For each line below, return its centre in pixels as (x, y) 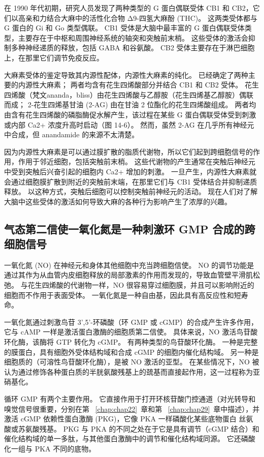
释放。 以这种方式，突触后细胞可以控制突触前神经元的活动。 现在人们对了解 (131, 191)
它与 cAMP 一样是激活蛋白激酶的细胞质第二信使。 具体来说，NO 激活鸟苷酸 (131, 332)
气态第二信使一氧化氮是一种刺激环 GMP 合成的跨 (130, 228)
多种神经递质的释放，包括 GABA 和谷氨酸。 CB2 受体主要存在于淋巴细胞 (133, 48)
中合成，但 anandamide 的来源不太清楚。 (72, 134)
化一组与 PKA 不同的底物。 (50, 448)
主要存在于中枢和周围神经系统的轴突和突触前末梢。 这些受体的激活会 (133, 37)
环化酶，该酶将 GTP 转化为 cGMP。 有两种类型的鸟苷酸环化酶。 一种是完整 (131, 342)
